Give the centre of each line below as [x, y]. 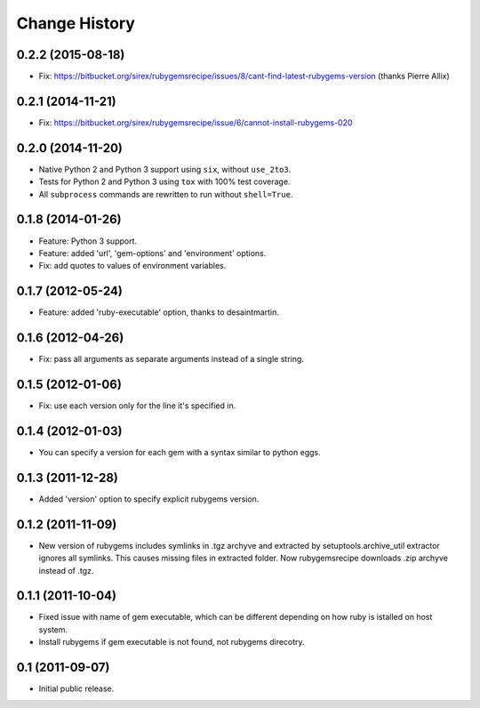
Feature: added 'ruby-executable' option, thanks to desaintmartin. [159, 312]
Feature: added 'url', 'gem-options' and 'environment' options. [152, 253]
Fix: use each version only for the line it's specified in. [137, 406]
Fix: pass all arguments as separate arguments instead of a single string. [171, 359]
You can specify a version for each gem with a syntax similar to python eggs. [180, 452]
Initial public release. [76, 688]
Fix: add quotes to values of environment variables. [132, 266]
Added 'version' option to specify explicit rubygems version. [149, 499]
